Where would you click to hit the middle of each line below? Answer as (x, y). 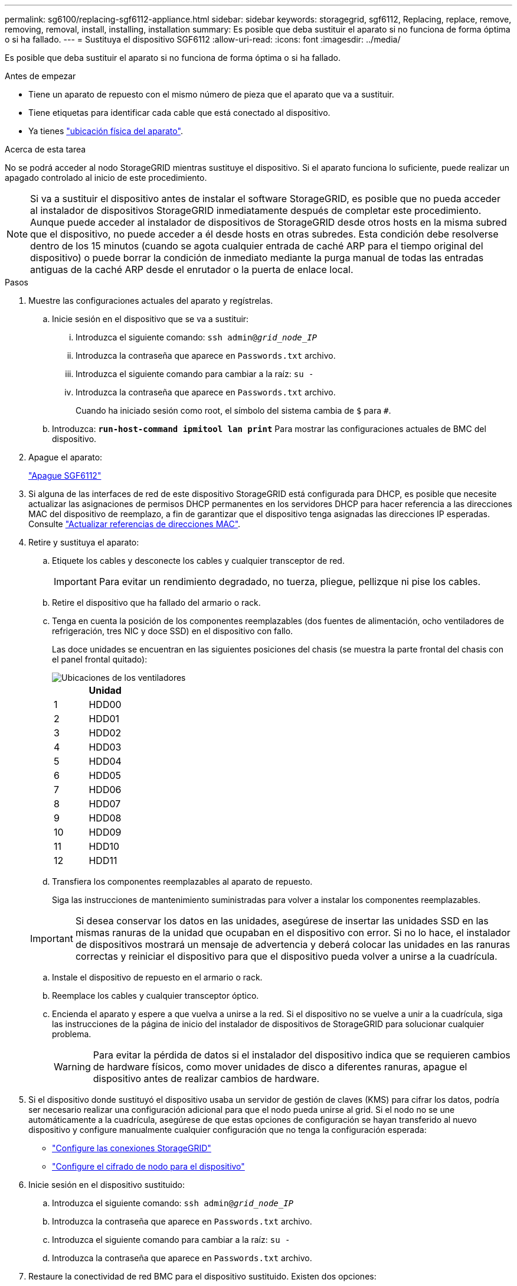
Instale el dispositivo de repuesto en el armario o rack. (157, 977)
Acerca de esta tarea (45, 149)
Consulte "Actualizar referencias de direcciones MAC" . (135, 524)
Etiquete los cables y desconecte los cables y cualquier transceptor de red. (198, 561)
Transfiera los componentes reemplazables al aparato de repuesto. (182, 881)
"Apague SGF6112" (65, 475)
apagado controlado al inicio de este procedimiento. (106, 178)
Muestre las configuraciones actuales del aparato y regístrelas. (151, 301)
